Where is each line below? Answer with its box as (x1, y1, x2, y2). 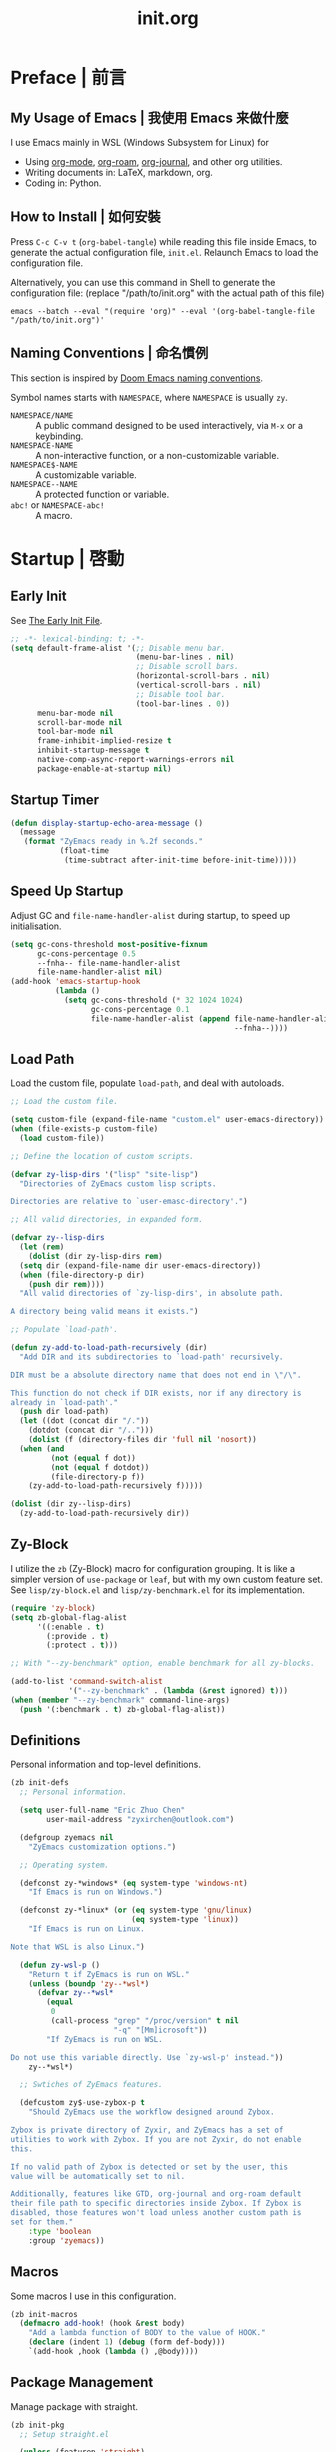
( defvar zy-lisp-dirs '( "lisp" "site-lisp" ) (10, 1169, 199, 1179)
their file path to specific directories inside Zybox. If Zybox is (10, 2198, 302, 2209)
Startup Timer (10, 792, 100, 809)
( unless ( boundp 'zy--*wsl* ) (28, 1978, 150, 1989)
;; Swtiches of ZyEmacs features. (19, 2080, 163, 2090)
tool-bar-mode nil (36, 727, 114, 737)
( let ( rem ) (19, 1242, 65, 1252)
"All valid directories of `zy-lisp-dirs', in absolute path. (19, 1288, 284, 1299)
